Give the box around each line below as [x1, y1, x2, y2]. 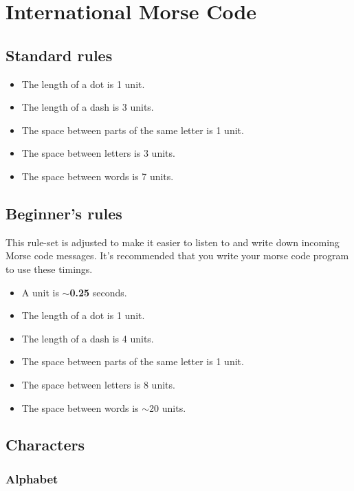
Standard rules [5, 44, 113, 65]
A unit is [21, 285, 59, 299]
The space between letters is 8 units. [21, 377, 175, 391]
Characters [5, 434, 85, 455]
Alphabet [5, 470, 58, 487]
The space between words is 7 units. [21, 168, 174, 183]
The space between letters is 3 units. [21, 146, 175, 160]
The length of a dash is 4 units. [21, 331, 154, 345]
